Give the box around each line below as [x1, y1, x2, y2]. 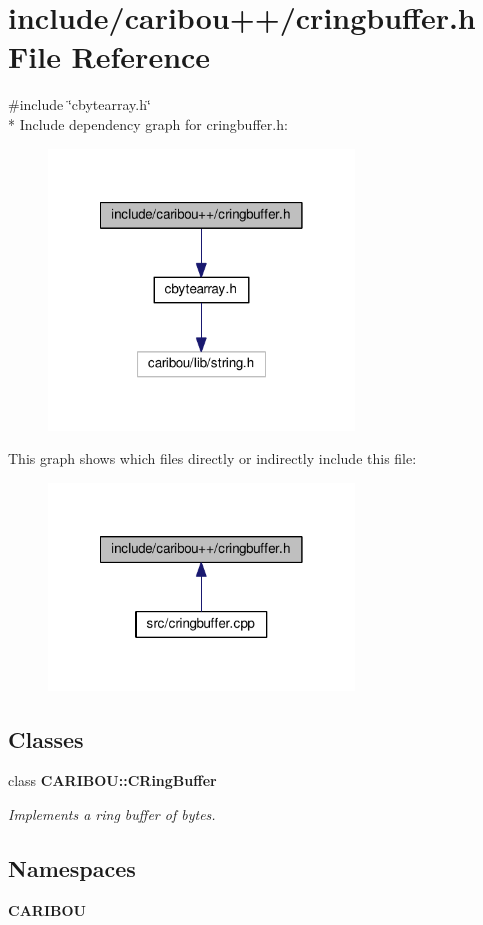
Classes [8, 723, 84, 754]
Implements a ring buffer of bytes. [8, 804, 216, 825]
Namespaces [8, 853, 136, 884]
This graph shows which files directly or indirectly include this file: [8, 448, 417, 469]
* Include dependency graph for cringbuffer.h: [8, 113, 288, 134]
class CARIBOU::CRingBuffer [8, 770, 217, 791]
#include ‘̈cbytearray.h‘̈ [8, 94, 151, 115]
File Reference [8, 36, 211, 77]
